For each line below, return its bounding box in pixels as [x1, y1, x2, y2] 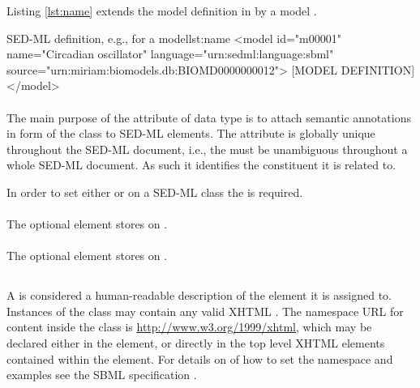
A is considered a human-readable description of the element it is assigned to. [6, 287, 392, 304]
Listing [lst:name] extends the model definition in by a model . [6, 2, 317, 19]
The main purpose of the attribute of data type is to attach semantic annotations [6, 109, 411, 126]
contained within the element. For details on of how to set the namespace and [6, 350, 393, 367]
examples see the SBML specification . [6, 366, 197, 383]
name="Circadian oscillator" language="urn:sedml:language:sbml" [6, 45, 334, 62]
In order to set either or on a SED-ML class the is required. [6, 183, 303, 200]
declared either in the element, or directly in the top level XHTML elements [6, 335, 385, 352]
